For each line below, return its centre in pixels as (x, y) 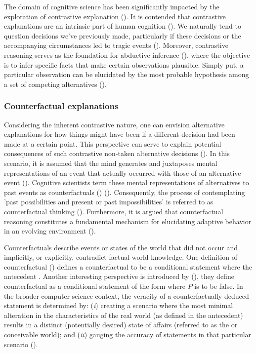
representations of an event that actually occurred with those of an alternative (123, 173)
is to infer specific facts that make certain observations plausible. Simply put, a (124, 64)
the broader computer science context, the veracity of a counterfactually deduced (127, 295)
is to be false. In (219, 286)
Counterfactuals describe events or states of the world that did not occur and (121, 247)
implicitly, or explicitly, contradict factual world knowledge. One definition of (121, 257)
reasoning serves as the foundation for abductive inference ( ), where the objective (127, 55)
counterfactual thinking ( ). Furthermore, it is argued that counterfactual (114, 211)
